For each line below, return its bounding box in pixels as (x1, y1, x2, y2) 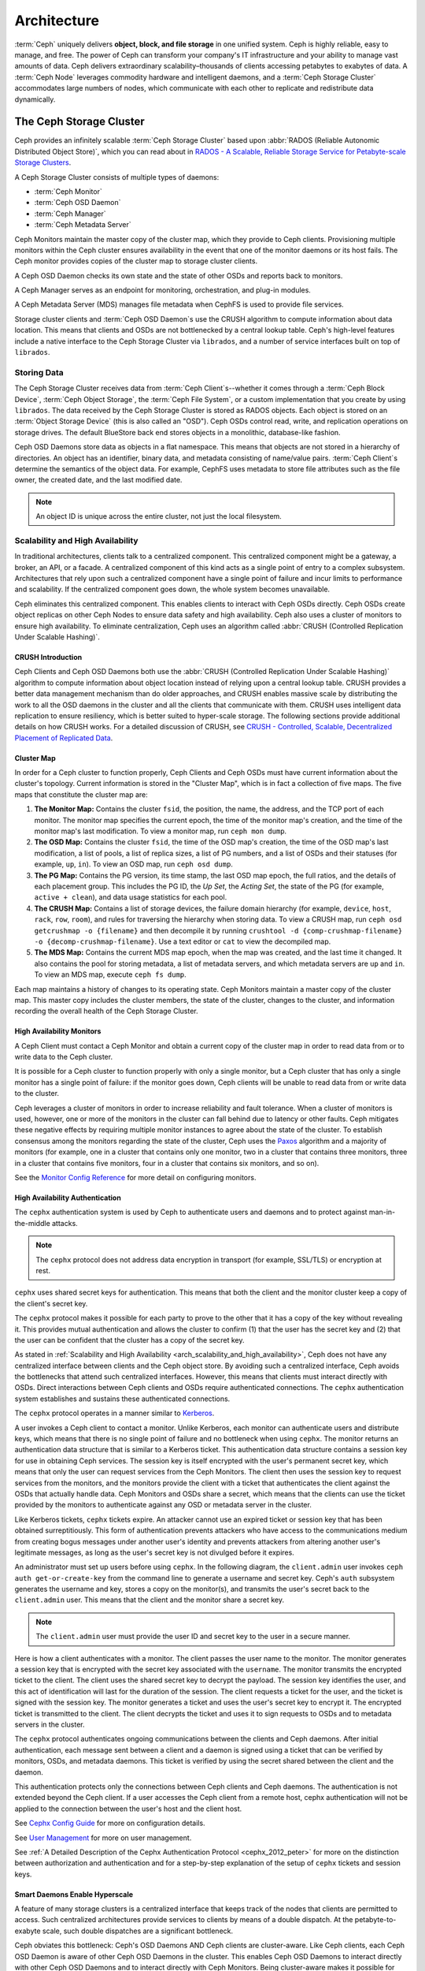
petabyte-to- (354, 1915, 397, 1924)
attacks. (51, 1218, 78, 1228)
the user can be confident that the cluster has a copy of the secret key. (14, 1335, 245, 1344)
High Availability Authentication (14, 1193, 121, 1202)
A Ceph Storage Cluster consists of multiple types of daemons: (14, 172, 220, 181)
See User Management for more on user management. (14, 1833, 192, 1842)
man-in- (368, 1207, 396, 1217)
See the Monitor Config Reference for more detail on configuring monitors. (14, 1172, 257, 1182)
